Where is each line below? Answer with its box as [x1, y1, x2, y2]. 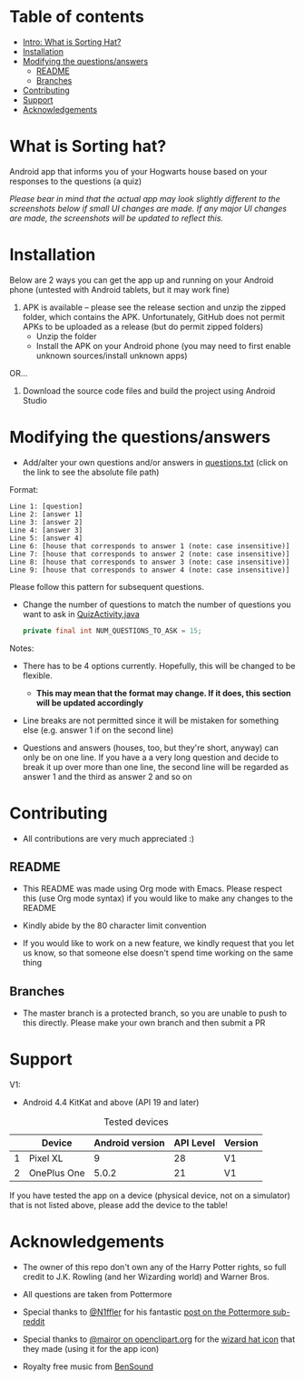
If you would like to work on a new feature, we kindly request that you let [22, 938, 295, 949]
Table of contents [9, 6, 145, 27]
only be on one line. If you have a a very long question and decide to [22, 752, 279, 763]
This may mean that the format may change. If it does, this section [35, 687, 292, 698]
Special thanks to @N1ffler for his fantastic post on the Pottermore [22, 1306, 270, 1317]
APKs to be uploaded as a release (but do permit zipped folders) [22, 321, 264, 332]
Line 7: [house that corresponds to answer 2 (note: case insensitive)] [9, 549, 290, 558]
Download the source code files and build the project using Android [22, 385, 276, 396]
